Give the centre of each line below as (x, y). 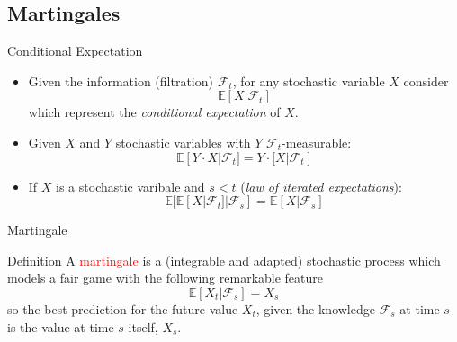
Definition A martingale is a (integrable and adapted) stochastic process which (224, 260)
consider (426, 81)
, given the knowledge (315, 308)
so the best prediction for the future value (123, 308)
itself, (143, 326)
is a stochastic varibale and (130, 186)
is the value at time (61, 326)
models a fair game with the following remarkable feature (166, 278)
